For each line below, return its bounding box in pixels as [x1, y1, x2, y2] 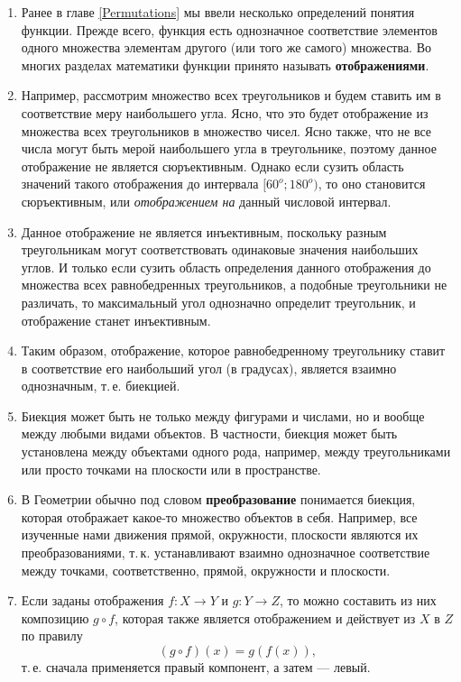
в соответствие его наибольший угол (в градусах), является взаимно [21, 358, 397, 377]
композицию [21, 608, 89, 627]
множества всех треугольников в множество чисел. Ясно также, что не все [21, 121, 432, 140]
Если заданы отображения [21, 591, 164, 610]
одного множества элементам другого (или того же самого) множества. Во [21, 38, 431, 57]
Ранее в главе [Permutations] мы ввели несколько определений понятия [21, 3, 415, 21]
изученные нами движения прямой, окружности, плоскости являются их [21, 525, 419, 544]
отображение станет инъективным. [21, 310, 211, 329]
